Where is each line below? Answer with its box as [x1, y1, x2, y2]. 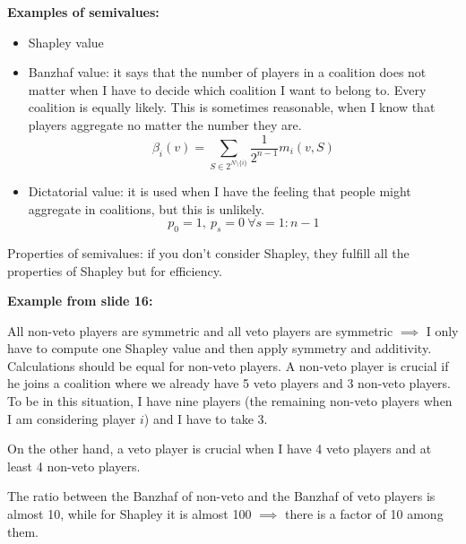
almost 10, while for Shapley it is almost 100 [7, 505, 252, 523]
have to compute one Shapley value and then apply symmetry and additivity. [7, 339, 432, 358]
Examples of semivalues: [7, 3, 160, 21]
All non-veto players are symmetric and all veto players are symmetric [7, 321, 393, 340]
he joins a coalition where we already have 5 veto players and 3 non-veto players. [7, 374, 452, 393]
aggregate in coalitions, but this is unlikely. [28, 199, 264, 218]
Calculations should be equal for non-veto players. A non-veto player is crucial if [7, 356, 449, 375]
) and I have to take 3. [143, 409, 268, 427]
